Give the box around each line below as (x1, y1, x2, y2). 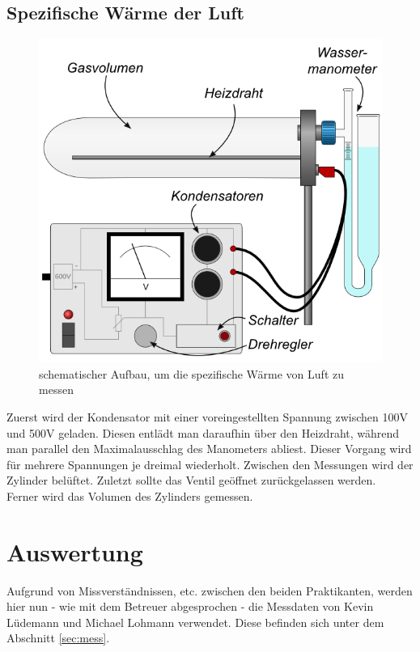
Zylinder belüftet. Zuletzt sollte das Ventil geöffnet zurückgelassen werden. (6, 472, 376, 489)
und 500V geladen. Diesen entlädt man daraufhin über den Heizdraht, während (6, 424, 400, 441)
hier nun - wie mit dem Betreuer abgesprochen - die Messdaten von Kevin (6, 598, 374, 615)
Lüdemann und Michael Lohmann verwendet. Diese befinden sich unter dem (6, 613, 384, 630)
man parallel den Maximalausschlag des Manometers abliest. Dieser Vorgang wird (6, 440, 412, 457)
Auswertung (6, 535, 143, 568)
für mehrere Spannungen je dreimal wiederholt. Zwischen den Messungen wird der (6, 455, 414, 472)
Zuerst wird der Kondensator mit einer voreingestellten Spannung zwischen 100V (6, 408, 408, 425)
